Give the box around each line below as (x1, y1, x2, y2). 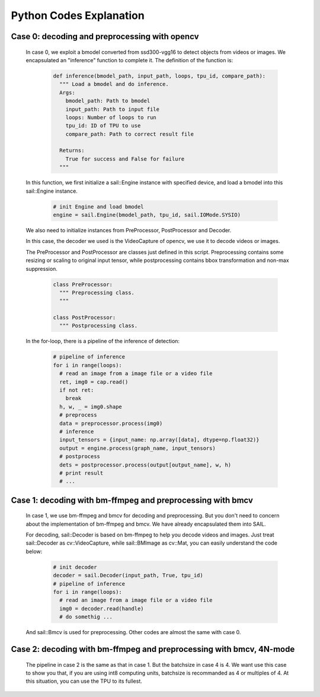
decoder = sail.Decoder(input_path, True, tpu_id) (53, 572, 204, 579)
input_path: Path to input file (65, 105, 160, 113)
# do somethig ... (59, 613, 113, 621)
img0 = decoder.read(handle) (59, 605, 145, 612)
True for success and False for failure (65, 155, 185, 162)
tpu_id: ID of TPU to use (65, 122, 141, 129)
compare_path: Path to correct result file (65, 130, 194, 138)
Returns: (59, 147, 85, 154)
